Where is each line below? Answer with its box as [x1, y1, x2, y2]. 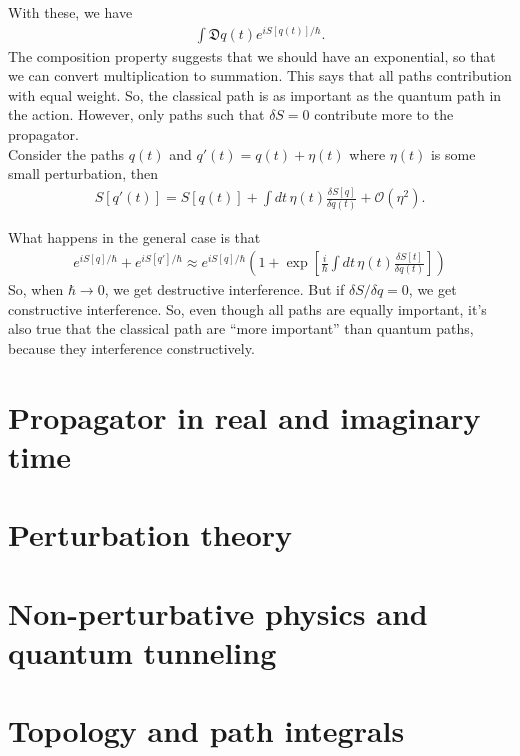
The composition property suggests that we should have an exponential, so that [8, 45, 496, 66]
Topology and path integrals [8, 710, 405, 751]
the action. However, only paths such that [8, 104, 265, 125]
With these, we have [8, 2, 133, 22]
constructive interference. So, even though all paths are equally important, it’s [8, 298, 487, 319]
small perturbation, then [8, 163, 158, 184]
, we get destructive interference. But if [104, 279, 345, 300]
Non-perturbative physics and [8, 592, 428, 633]
